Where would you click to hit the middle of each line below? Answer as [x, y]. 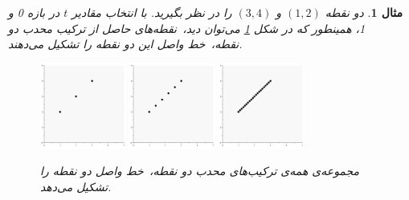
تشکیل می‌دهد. [76, 186]
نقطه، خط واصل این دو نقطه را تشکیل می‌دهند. [125, 44]
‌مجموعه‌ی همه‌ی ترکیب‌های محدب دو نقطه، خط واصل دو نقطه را [200, 171]
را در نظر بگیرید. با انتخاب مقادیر [152, 12]
